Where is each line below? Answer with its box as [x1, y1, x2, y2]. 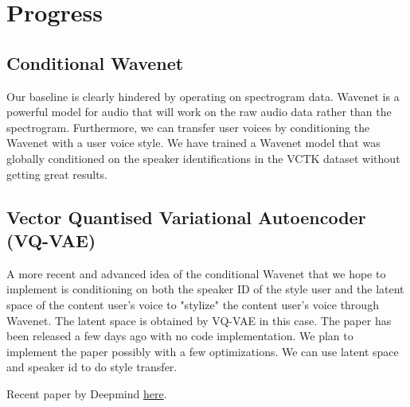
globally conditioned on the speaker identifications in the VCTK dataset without [6, 149, 400, 166]
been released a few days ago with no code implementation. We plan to [6, 328, 353, 344]
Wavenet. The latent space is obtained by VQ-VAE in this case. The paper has [6, 312, 392, 328]
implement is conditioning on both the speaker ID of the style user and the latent [6, 281, 404, 297]
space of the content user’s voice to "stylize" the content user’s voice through [6, 296, 379, 312]
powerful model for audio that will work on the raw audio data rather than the [6, 103, 392, 120]
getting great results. [6, 165, 108, 182]
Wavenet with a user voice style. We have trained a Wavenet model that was [6, 134, 381, 151]
